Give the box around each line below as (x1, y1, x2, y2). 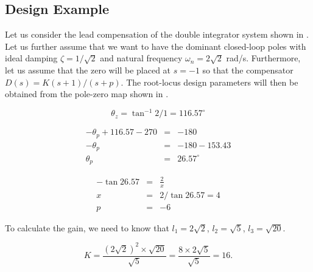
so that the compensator (202, 63, 294, 76)
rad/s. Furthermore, (226, 52, 301, 64)
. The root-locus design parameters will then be (121, 75, 298, 88)
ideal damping (5, 52, 58, 64)
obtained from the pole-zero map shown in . (5, 87, 169, 100)
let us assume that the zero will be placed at (5, 63, 171, 76)
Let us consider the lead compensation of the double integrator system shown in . (5, 28, 309, 41)
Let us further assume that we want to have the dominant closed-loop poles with (5, 39, 306, 52)
